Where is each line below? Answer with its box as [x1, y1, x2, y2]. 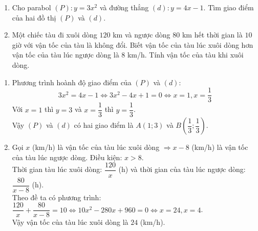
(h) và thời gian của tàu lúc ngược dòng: [118, 164, 246, 175]
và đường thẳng [99, 2, 149, 12]
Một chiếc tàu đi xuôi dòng [12, 29, 97, 40]
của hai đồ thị [12, 12, 56, 23]
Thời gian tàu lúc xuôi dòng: [12, 164, 102, 175]
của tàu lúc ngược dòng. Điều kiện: [12, 151, 122, 162]
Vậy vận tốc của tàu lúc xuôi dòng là [12, 217, 128, 227]
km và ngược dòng [113, 29, 170, 40]
